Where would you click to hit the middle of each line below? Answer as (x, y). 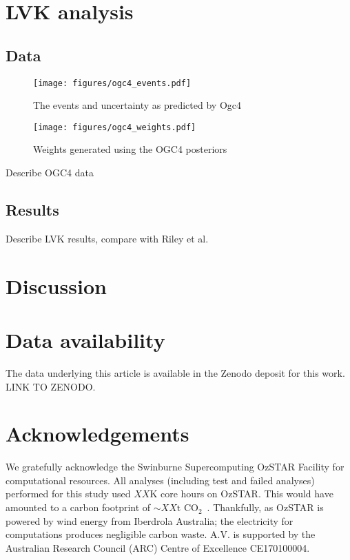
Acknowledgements (97, 434)
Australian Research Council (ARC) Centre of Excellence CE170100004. (158, 547)
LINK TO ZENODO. (51, 386)
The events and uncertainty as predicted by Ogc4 (137, 105)
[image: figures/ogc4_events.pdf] (112, 83)
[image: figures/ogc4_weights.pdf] (115, 127)
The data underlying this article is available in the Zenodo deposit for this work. (175, 372)
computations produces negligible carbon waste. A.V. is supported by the (161, 534)
